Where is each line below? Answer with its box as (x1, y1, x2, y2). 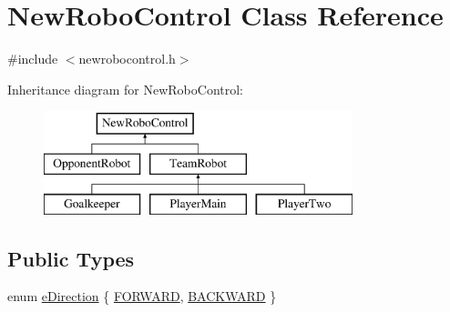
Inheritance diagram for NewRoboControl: (7, 79, 243, 98)
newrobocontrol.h (78, 49, 176, 68)
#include (7, 49, 58, 68)
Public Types (7, 244, 135, 272)
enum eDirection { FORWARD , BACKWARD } (7, 287, 277, 306)
